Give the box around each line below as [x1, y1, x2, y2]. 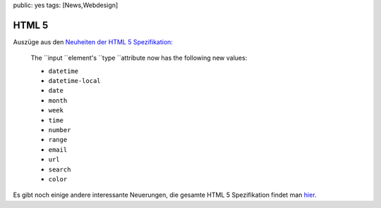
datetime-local [48, 77, 102, 85]
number [48, 126, 71, 134]
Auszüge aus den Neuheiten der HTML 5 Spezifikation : [13, 37, 173, 46]
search [48, 165, 71, 174]
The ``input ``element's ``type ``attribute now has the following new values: [30, 53, 248, 63]
